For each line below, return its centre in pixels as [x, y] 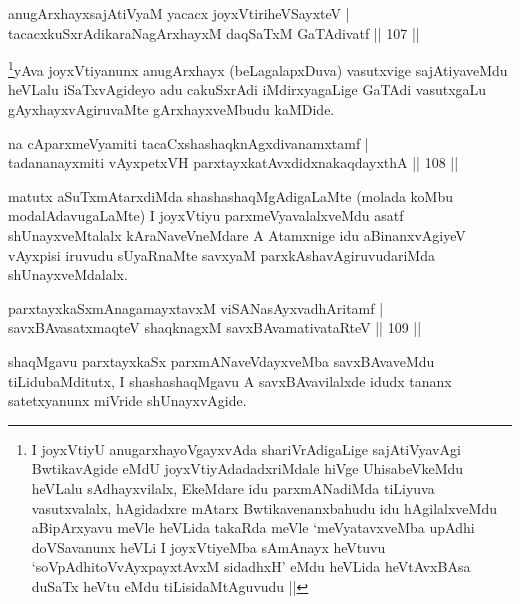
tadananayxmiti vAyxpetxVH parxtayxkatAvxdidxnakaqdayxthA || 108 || [233, 162]
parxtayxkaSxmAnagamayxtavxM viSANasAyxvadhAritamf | [196, 307]
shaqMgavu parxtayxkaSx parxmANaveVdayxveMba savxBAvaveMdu [221, 360]
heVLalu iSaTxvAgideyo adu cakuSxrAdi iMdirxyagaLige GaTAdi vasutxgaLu [247, 89]
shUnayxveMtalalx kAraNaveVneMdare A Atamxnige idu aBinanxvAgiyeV [237, 235]
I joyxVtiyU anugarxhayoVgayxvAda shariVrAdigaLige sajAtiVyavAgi [246, 448]
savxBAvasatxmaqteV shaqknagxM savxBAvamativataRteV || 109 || [215, 327]
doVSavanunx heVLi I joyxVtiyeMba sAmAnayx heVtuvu [208, 546]
